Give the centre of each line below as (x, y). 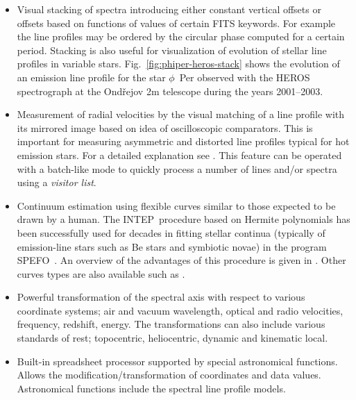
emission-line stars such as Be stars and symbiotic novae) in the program (172, 246)
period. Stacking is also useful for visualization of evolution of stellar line (172, 50)
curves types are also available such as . (101, 273)
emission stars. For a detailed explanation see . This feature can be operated (179, 155)
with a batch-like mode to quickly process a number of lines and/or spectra (177, 168)
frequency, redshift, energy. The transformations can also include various (171, 324)
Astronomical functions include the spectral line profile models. (151, 388)
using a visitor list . (57, 182)
